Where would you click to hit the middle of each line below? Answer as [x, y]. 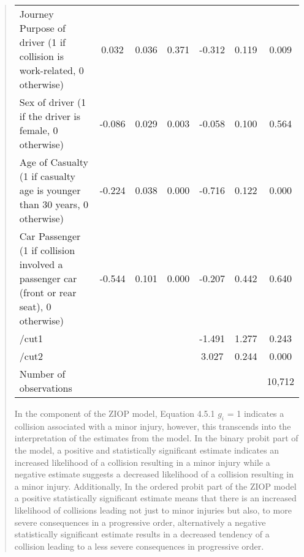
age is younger [50, 190]
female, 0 [39, 130]
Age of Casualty [54, 162]
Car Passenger [50, 236]
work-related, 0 [51, 70]
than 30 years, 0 [54, 204]
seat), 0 [35, 306]
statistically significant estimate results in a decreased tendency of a [142, 534]
